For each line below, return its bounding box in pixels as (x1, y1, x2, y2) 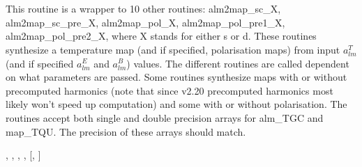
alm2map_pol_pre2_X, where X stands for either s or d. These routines (6, 29, 317, 43)
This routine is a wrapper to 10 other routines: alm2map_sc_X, (6, 1, 281, 16)
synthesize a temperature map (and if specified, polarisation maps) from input (6, 42, 340, 56)
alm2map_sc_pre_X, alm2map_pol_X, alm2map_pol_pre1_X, (6, 15, 285, 29)
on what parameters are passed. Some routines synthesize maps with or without (6, 70, 347, 84)
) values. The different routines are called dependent (126, 56, 349, 70)
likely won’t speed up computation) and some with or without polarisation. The (6, 97, 347, 111)
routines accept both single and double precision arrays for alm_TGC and (6, 110, 324, 125)
